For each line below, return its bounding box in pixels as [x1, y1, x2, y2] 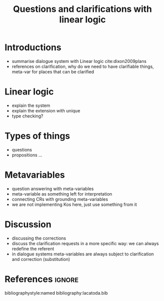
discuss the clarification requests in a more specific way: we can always [11, 240, 159, 246]
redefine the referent [11, 246, 54, 251]
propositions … [11, 152, 42, 158]
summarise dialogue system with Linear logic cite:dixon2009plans [11, 58, 147, 64]
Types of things [4, 130, 70, 142]
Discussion [4, 219, 51, 230]
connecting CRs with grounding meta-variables [11, 196, 108, 202]
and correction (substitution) [11, 256, 70, 262]
